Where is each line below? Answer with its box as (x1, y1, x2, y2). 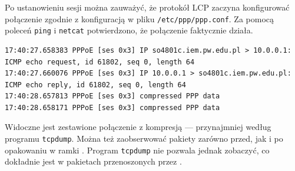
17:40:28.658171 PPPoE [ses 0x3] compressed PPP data (5, 103, 220, 112)
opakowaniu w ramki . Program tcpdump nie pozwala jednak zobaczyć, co (5, 143, 270, 156)
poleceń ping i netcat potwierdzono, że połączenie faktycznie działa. (5, 24, 253, 36)
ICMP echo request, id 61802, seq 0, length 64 (5, 57, 195, 66)
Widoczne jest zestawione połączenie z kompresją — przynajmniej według (5, 121, 271, 133)
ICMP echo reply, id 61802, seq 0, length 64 (5, 80, 186, 89)
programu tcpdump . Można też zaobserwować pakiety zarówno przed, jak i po (5, 132, 283, 145)
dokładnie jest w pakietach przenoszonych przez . (5, 155, 182, 167)
